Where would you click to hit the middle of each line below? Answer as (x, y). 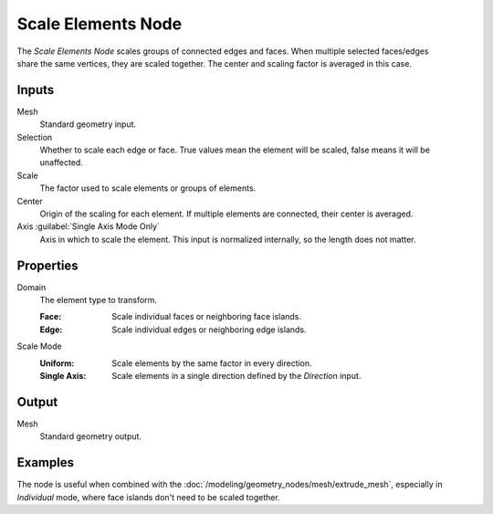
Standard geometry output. (90, 436)
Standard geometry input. (88, 124)
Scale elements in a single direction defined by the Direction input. (236, 376)
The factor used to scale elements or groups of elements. (148, 188)
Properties (47, 265)
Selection (35, 137)
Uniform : (57, 363)
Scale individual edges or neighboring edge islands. (209, 330)
